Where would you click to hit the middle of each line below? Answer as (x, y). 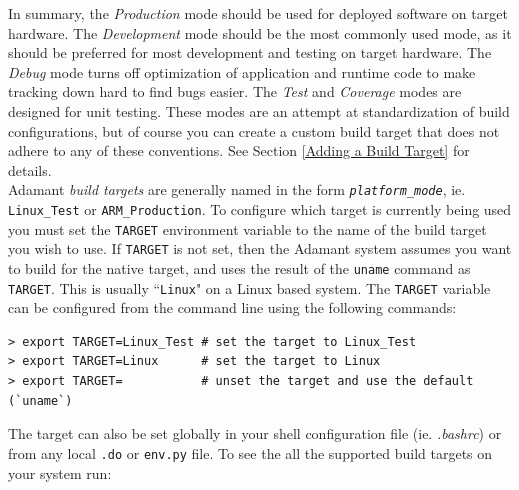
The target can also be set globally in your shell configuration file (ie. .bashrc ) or (255, 433)
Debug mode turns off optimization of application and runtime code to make (242, 71)
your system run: (60, 472)
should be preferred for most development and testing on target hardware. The (250, 52)
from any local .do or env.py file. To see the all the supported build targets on (250, 452)
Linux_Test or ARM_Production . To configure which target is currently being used (260, 209)
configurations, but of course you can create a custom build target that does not (254, 130)
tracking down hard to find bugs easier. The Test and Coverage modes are (235, 91)
